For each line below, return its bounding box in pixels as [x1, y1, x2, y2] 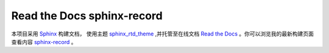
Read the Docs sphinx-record [11, 9, 163, 22]
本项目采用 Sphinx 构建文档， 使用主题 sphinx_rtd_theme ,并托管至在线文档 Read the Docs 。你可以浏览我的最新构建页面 [11, 30, 314, 37]
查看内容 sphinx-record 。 [11, 38, 77, 45]
